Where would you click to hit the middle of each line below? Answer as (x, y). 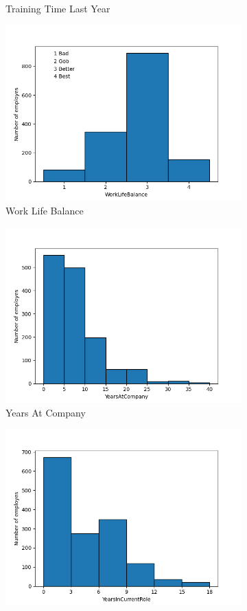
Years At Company (46, 413)
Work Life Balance (45, 211)
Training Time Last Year (58, 8)
